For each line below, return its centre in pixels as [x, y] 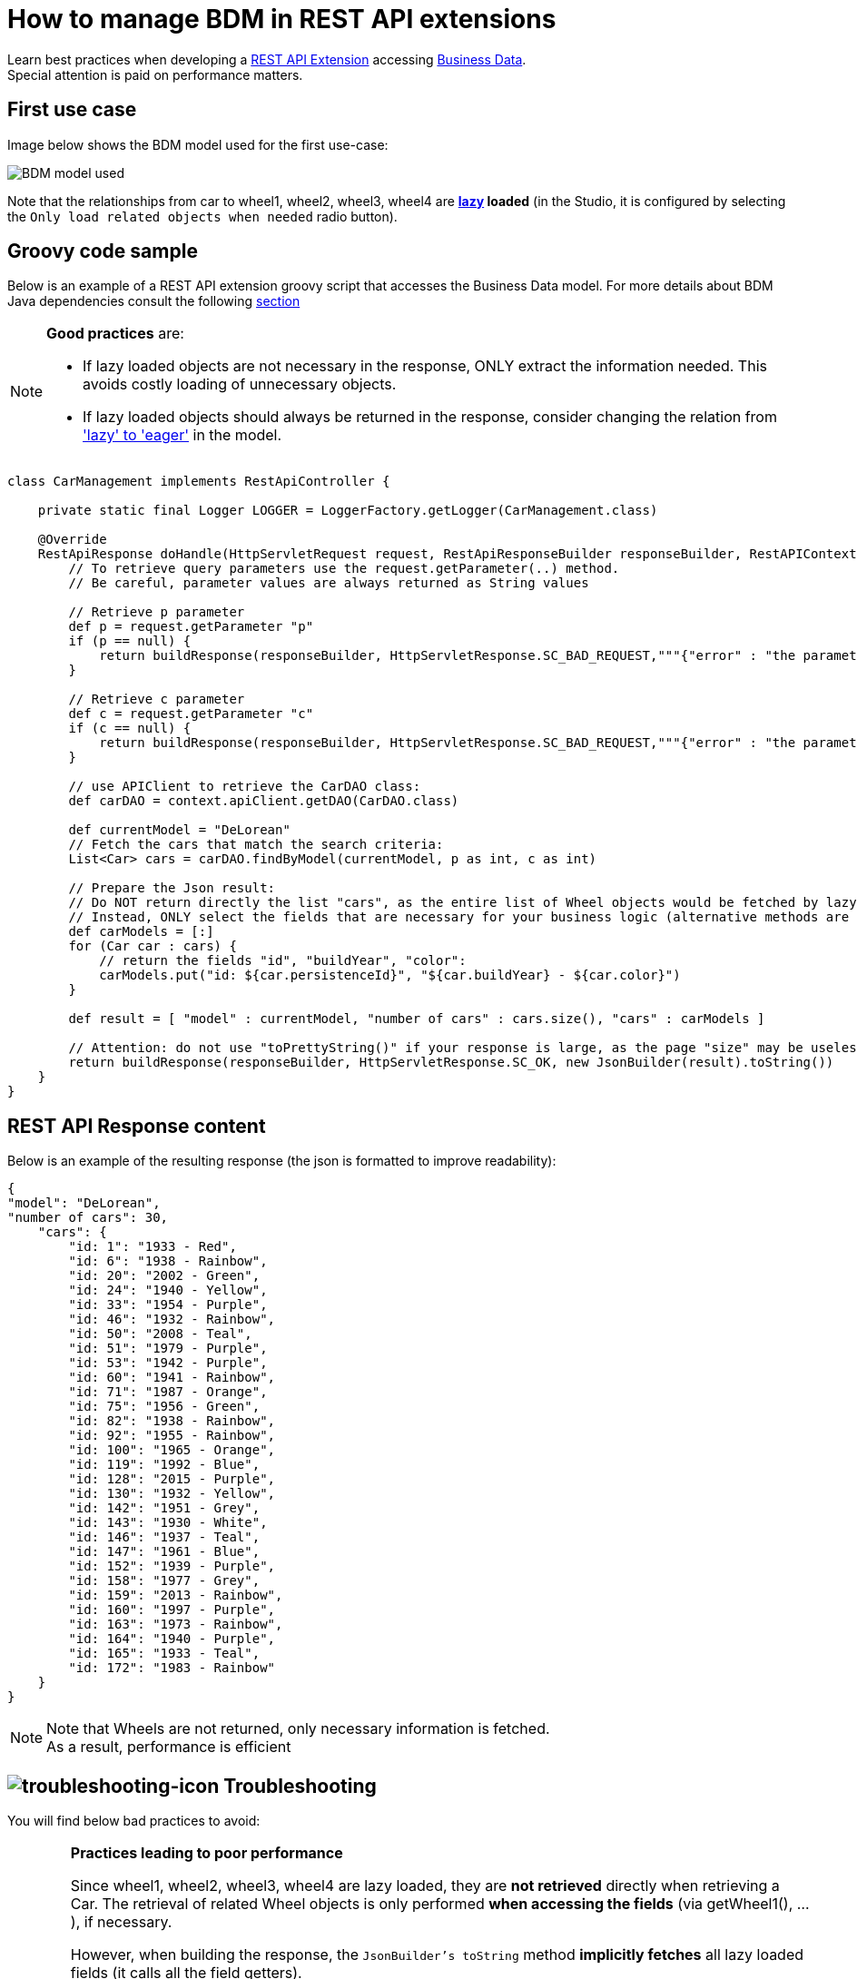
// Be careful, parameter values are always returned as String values [329, 583]
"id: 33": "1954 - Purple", [168, 1305]
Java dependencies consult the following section [154, 301]
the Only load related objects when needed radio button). [202, 216]
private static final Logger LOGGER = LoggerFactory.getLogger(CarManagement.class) [348, 511]
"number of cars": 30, [88, 1218]
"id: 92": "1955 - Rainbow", [172, 1436]
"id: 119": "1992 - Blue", [164, 1465]
